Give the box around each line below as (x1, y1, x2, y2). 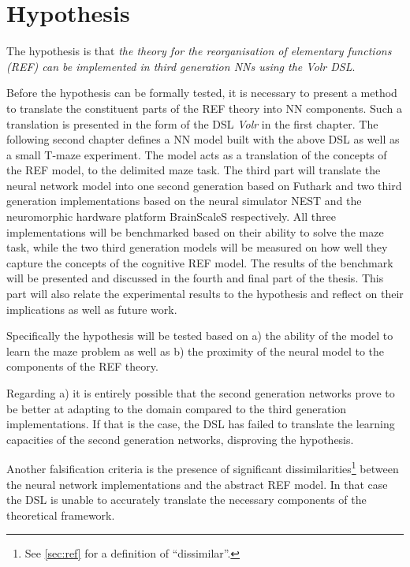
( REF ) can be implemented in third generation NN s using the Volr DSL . (6, 58, 356, 74)
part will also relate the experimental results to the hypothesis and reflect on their (6, 285, 404, 302)
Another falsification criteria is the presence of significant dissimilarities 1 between (6, 458, 399, 477)
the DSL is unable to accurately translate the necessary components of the (6, 491, 367, 508)
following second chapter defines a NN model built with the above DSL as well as (6, 131, 400, 147)
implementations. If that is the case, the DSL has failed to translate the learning (6, 416, 395, 432)
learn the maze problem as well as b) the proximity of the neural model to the (6, 342, 384, 359)
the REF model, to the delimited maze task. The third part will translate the (6, 162, 381, 178)
